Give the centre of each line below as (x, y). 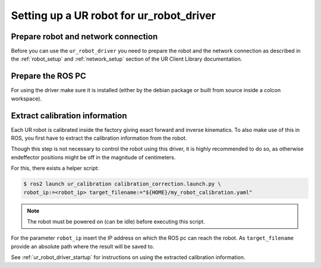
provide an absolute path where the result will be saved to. (83, 246)
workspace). (26, 99)
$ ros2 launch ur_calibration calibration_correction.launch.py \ (122, 184)
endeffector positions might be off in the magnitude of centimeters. (93, 157)
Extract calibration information (69, 116)
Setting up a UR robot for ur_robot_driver (114, 15)
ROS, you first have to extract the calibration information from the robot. (99, 138)
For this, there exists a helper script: (55, 168)
